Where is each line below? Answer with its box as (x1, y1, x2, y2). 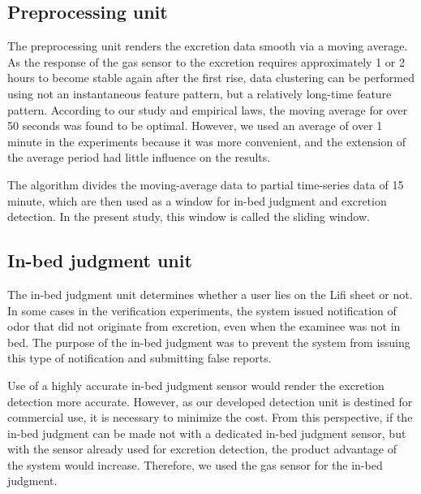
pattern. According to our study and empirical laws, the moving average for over (7, 101, 408, 118)
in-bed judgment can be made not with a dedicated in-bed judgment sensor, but (7, 424, 406, 441)
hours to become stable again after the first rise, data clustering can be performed (7, 69, 415, 86)
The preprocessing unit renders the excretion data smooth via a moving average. (7, 37, 408, 54)
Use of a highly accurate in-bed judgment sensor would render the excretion (7, 376, 384, 393)
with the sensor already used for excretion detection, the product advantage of (7, 440, 397, 457)
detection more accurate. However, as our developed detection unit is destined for (7, 392, 413, 409)
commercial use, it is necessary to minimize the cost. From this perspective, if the (7, 409, 413, 426)
